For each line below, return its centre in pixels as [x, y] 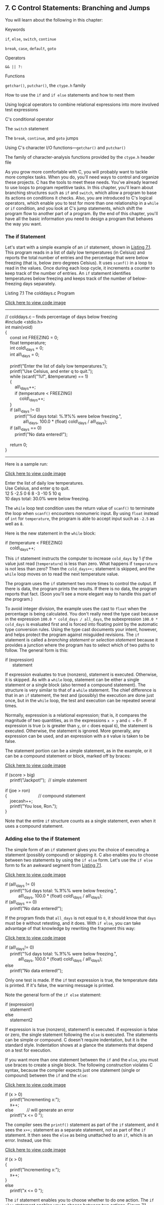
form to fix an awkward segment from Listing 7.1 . [54, 865]
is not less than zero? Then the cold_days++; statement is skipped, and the [80, 569]
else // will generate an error [40, 1110]
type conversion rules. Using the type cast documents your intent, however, [81, 630]
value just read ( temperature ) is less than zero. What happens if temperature [81, 564]
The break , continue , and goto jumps [42, 138]
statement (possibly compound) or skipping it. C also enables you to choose [82, 855]
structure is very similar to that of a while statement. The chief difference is [81, 690]
